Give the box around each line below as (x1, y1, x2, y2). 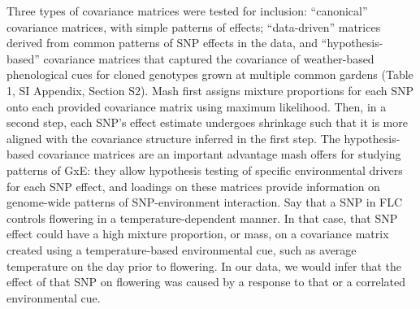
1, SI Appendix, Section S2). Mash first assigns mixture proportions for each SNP (6, 81, 414, 98)
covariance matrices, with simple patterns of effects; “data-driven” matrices (6, 18, 381, 35)
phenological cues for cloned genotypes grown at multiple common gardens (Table (6, 66, 414, 83)
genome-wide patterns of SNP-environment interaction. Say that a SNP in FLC (6, 194, 403, 211)
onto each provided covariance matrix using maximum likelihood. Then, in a (6, 98, 387, 115)
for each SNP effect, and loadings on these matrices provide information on (6, 177, 380, 194)
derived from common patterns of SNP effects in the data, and (6, 34, 318, 51)
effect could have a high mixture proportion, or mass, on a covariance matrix (6, 225, 389, 242)
